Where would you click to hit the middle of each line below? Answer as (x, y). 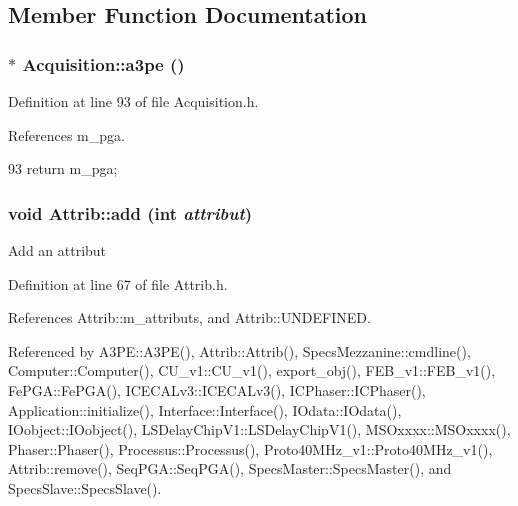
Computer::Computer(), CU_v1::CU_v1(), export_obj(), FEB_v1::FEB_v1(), (252, 370)
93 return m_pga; (63, 168)
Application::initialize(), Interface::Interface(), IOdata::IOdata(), (205, 409)
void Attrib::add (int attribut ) (130, 212)
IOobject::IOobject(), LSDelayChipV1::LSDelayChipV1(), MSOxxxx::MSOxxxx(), (259, 429)
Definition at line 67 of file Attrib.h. (118, 283)
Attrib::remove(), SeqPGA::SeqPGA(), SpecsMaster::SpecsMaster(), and (230, 468)
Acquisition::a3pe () (103, 63)
